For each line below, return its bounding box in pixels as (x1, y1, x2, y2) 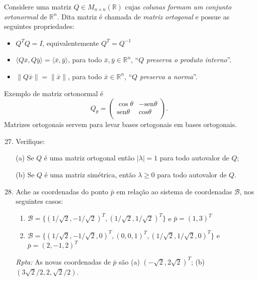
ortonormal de (4, 11, 47, 21)
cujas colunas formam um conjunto (125, 1, 232, 11)
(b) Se (15, 169, 35, 179)
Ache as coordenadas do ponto (15, 186, 108, 196)
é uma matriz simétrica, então (44, 169, 136, 179)
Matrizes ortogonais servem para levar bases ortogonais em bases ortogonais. (4, 119, 237, 130)
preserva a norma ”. (140, 71, 198, 81)
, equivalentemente (42, 37, 99, 48)
